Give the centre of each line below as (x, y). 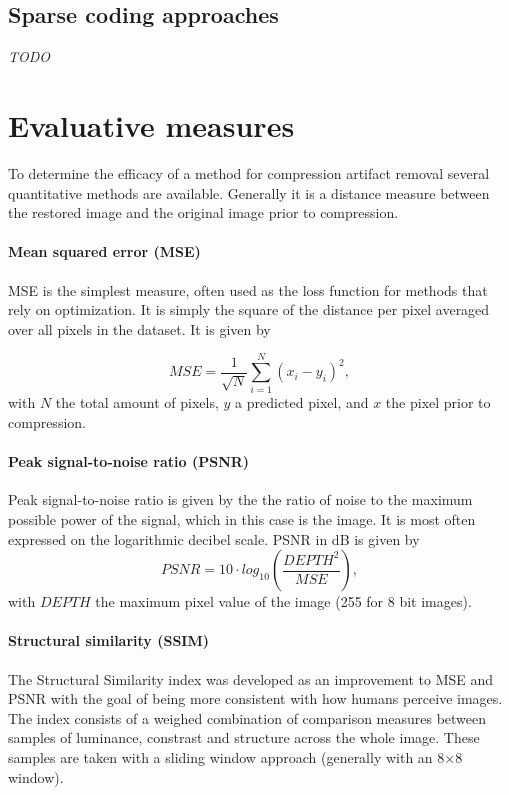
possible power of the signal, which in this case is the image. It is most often (242, 518)
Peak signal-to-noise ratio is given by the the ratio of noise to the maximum (240, 499)
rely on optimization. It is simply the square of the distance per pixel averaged (249, 309)
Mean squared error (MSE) (104, 251)
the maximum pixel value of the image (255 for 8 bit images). (283, 601)
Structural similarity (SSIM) (108, 640)
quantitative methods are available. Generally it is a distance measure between (249, 192)
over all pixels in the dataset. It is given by (139, 328)
